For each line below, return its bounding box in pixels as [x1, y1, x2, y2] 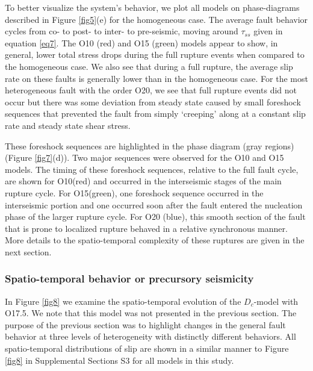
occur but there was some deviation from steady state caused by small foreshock [5, 95, 301, 108]
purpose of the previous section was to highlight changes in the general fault [5, 318, 286, 331]
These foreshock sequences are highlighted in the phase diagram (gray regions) [5, 139, 294, 152]
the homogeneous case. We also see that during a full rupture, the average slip [5, 60, 293, 72]
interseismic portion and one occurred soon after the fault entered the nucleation [5, 198, 303, 211]
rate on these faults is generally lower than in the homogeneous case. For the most [5, 72, 308, 84]
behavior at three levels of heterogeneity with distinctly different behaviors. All [5, 330, 296, 343]
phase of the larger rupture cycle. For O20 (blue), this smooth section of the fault [5, 210, 306, 223]
